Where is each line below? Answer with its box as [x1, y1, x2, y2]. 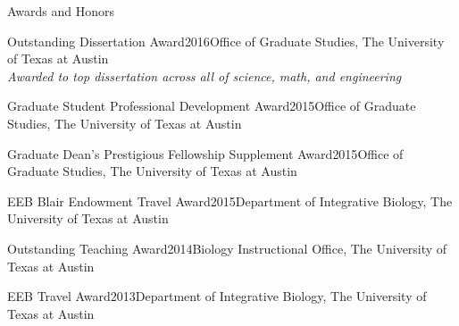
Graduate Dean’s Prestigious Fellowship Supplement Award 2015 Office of [7, 144, 404, 163]
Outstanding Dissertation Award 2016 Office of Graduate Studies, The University [7, 31, 445, 50]
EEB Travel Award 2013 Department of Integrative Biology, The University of [7, 287, 427, 305]
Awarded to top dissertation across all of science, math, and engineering [7, 66, 402, 85]
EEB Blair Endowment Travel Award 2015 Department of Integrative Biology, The [7, 191, 453, 210]
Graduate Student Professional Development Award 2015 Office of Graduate [7, 96, 416, 115]
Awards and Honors [7, 2, 115, 20]
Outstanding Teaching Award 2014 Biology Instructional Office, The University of [7, 238, 447, 257]
